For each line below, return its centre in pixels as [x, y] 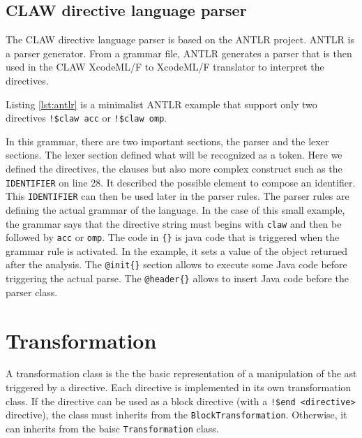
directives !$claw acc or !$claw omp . [86, 118]
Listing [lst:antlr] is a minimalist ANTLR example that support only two [161, 104]
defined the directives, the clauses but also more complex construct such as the [174, 169]
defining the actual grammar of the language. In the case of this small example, [175, 209]
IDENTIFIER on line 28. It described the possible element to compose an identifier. [181, 182]
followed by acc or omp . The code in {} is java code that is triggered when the [173, 237]
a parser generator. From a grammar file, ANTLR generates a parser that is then [179, 53]
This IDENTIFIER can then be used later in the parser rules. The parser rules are [178, 196]
